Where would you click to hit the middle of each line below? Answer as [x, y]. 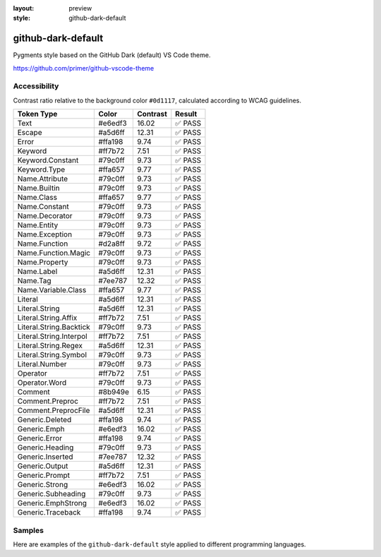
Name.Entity [38, 225]
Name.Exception [45, 234]
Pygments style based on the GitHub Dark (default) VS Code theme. [112, 55]
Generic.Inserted [45, 457]
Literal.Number [42, 364]
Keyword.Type [41, 169]
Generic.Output [43, 466]
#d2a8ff [111, 244]
